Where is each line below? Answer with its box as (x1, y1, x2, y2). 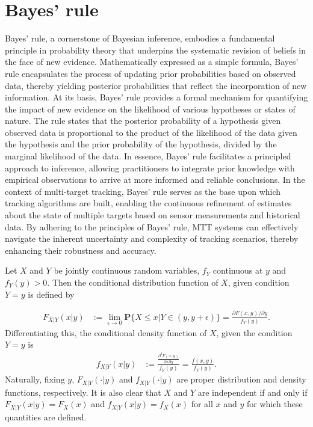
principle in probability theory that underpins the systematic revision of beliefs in (5, 43, 306, 56)
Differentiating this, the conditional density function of (5, 326, 207, 339)
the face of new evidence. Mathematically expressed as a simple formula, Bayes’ (5, 55, 299, 68)
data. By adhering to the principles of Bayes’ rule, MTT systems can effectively (5, 220, 299, 233)
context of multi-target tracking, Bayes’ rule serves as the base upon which (5, 185, 281, 197)
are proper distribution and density (176, 373, 306, 386)
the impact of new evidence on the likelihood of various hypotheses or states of (5, 102, 296, 115)
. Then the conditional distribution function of (47, 276, 218, 288)
